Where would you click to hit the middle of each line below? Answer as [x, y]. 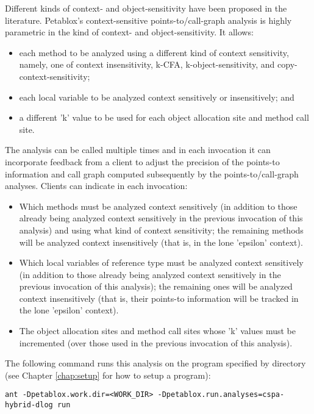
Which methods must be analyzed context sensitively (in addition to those [158, 206]
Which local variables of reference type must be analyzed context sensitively [161, 262]
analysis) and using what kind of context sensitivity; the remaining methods [161, 230]
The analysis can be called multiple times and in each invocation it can [138, 150]
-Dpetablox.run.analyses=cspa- [221, 395]
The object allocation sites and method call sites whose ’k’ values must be [157, 331]
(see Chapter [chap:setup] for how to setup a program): [108, 375]
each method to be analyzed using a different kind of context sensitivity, [154, 52]
